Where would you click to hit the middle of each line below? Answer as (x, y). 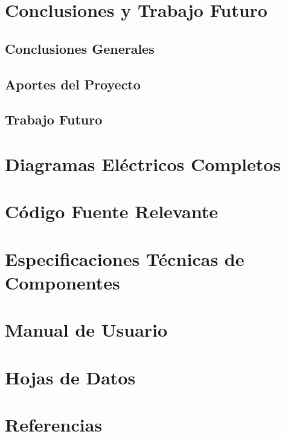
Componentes (62, 282)
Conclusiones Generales (80, 48)
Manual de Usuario (86, 330)
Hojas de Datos (70, 377)
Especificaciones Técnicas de (125, 258)
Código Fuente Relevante (111, 211)
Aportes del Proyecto (73, 84)
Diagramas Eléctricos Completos (143, 163)
